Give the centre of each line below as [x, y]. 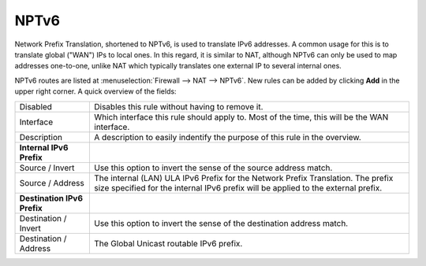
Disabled [36, 106]
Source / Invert [47, 168]
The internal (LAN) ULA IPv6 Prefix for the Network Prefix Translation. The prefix [244, 178]
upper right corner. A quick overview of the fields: [95, 91]
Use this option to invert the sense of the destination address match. [221, 223]
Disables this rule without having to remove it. [179, 106]
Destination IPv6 [51, 198]
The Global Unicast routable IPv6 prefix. [168, 243]
